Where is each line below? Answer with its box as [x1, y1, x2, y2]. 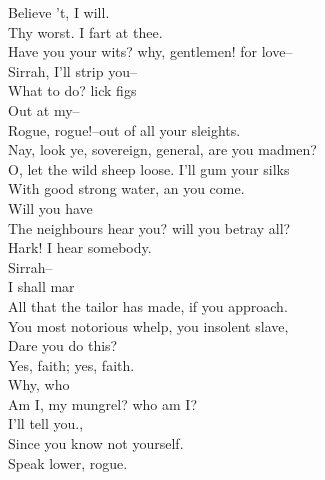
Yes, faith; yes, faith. [8, 354, 135, 375]
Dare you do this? [8, 335, 118, 356]
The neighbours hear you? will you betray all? [8, 217, 291, 238]
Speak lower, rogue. [8, 452, 128, 473]
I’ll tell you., [8, 413, 84, 434]
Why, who [8, 374, 70, 395]
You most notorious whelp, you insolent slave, [8, 315, 289, 336]
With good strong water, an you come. [8, 178, 245, 199]
